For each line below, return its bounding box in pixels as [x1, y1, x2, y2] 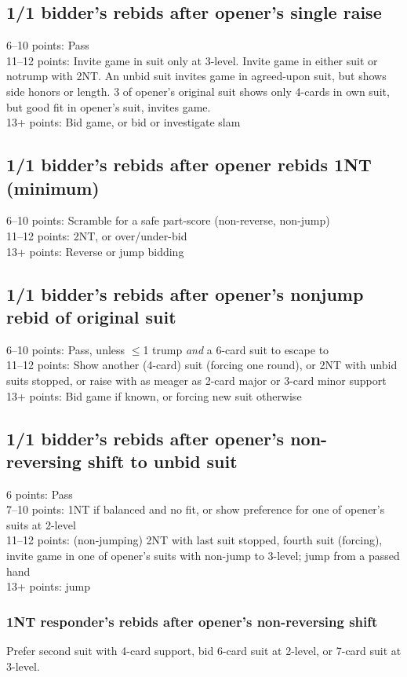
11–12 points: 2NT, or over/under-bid [6, 227, 187, 243]
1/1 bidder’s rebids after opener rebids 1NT [6, 152, 372, 177]
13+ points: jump [6, 578, 91, 595]
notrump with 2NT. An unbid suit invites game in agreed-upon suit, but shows [6, 68, 387, 84]
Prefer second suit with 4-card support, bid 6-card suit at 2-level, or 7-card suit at [6, 642, 402, 659]
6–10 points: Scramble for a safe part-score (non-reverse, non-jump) [6, 212, 330, 229]
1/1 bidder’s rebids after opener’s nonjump [6, 281, 364, 306]
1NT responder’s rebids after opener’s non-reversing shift [6, 611, 378, 631]
